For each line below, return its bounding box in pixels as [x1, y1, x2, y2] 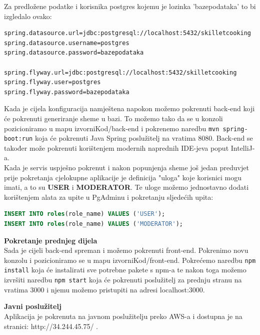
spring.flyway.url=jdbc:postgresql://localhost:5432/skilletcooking [4, 69, 237, 76]
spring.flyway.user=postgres [4, 79, 101, 86]
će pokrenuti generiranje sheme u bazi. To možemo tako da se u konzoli [4, 113, 223, 123]
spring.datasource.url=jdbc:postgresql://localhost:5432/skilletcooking [4, 30, 251, 37]
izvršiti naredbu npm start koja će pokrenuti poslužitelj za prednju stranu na [4, 274, 242, 285]
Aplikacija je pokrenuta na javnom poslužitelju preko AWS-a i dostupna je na [4, 310, 242, 321]
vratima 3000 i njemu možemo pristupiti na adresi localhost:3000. [4, 284, 205, 294]
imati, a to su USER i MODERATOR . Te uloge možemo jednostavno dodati [4, 182, 249, 192]
